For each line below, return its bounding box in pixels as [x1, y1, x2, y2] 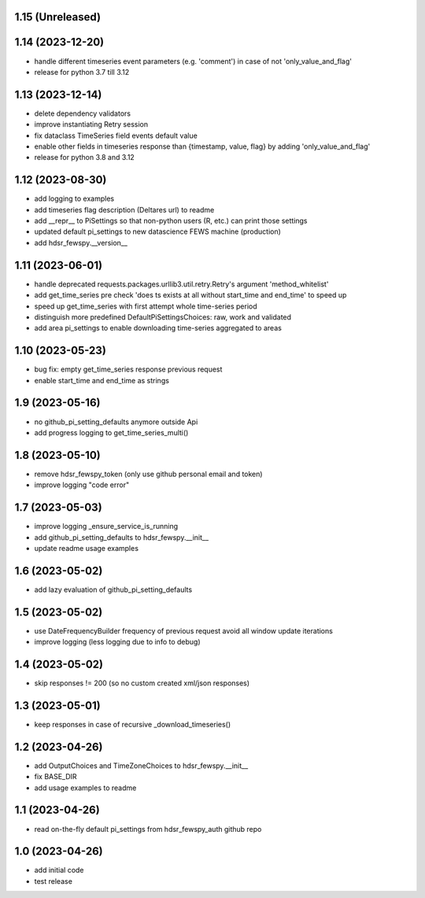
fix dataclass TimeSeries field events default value [34, 131, 198, 140]
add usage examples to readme [34, 783, 137, 793]
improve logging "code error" [34, 480, 130, 490]
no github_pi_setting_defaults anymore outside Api [34, 417, 198, 427]
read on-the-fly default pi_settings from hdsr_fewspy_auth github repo [34, 824, 262, 833]
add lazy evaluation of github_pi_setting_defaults [34, 585, 193, 594]
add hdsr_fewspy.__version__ [34, 238, 128, 247]
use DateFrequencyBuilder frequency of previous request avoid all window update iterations [34, 626, 334, 635]
